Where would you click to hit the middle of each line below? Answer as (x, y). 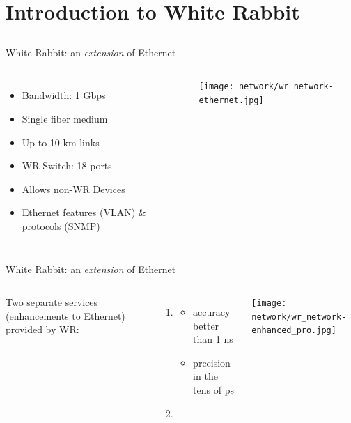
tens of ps (213, 390)
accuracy (212, 312)
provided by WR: (42, 329)
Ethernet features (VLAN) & (84, 212)
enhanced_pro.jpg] (294, 331)
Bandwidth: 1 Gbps (64, 95)
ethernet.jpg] (231, 101)
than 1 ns (213, 339)
